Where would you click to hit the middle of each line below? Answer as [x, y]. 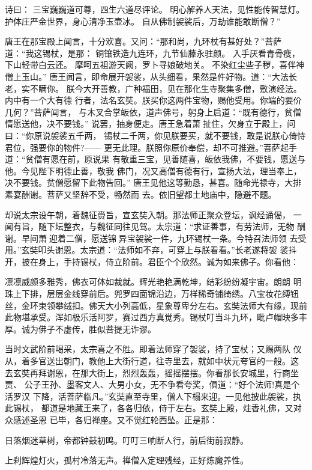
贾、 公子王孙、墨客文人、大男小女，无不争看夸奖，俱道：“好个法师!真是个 [152, 384]
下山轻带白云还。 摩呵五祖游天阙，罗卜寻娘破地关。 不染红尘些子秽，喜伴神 [155, 65]
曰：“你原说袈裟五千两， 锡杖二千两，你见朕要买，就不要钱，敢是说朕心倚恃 [155, 135]
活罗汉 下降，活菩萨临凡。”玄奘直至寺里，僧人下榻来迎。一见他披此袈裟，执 [153, 396]
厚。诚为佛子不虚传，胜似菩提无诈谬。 [80, 328]
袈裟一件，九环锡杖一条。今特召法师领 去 [217, 238]
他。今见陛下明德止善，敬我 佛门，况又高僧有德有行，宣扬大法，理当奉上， [153, 170]
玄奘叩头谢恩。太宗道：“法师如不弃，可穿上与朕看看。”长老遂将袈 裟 [155, 250]
